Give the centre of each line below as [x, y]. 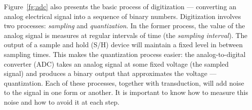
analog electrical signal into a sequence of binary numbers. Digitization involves [123, 16]
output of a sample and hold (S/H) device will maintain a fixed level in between [124, 45]
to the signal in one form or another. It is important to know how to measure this [126, 92]
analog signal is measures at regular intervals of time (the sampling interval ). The [126, 35]
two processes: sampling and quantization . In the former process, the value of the [125, 26]
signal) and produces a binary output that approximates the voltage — [110, 73]
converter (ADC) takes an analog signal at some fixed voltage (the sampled [116, 64]
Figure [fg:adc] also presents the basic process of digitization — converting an [120, 6]
